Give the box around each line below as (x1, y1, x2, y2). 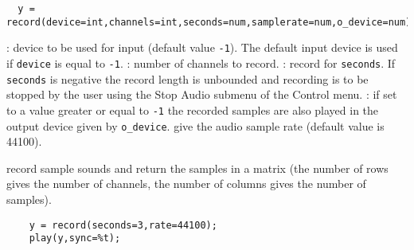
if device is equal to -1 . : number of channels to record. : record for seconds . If (6, 54, 396, 71)
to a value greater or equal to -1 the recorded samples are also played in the (6, 101, 379, 118)
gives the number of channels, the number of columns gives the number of (6, 175, 366, 192)
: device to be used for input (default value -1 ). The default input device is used (6, 39, 398, 56)
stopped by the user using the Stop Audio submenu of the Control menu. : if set (6, 86, 397, 103)
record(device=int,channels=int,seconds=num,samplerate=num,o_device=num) (6, 16, 412, 28)
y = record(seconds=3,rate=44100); (29, 219, 217, 231)
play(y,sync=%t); (29, 232, 121, 244)
